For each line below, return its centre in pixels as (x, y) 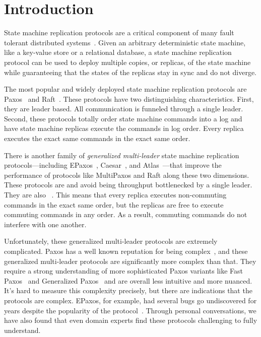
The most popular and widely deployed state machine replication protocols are (125, 89)
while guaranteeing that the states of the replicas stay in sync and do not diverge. (130, 72)
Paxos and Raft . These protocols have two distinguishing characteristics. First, (129, 98)
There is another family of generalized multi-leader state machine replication (122, 155)
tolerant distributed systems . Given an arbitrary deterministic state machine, (125, 42)
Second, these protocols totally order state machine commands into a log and (123, 118)
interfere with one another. (45, 224)
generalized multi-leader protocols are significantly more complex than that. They (130, 261)
